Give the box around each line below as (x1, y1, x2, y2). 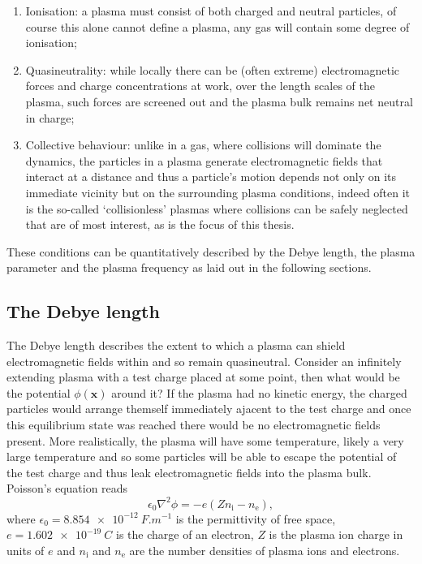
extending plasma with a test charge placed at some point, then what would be (6, 368, 400, 385)
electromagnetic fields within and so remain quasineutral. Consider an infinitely (6, 352, 402, 369)
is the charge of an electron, (116, 526, 254, 543)
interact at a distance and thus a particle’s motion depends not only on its (25, 168, 397, 185)
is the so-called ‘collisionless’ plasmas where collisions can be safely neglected (25, 200, 408, 217)
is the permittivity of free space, (175, 510, 336, 527)
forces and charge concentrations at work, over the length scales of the (25, 77, 375, 94)
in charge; (25, 109, 75, 126)
